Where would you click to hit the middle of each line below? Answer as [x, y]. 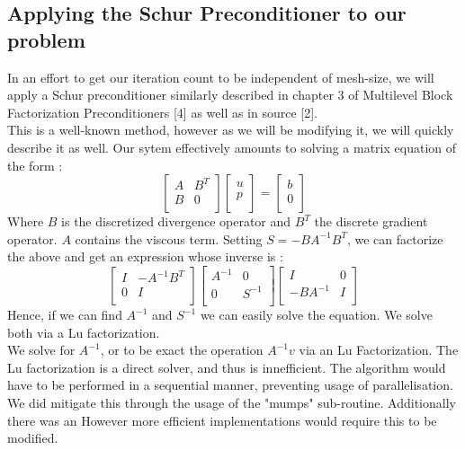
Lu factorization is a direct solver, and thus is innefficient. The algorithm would [227, 367]
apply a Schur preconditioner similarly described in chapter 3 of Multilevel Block [230, 95]
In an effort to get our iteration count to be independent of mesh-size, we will [221, 77]
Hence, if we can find [65, 315]
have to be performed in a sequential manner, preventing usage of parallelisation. [230, 385]
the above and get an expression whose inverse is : [145, 256]
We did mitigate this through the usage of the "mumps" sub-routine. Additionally [232, 402]
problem [46, 39]
